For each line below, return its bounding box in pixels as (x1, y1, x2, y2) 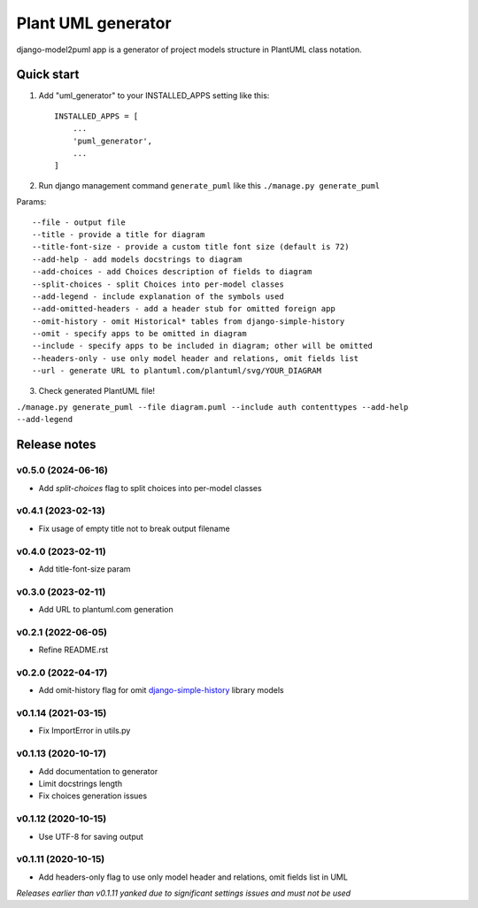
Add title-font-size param (38, 563, 131, 574)
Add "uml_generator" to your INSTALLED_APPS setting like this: (38, 90, 270, 101)
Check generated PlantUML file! (38, 385, 155, 396)
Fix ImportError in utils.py (38, 726, 131, 736)
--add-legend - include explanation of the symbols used (32, 291, 285, 301)
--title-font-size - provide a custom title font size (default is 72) (32, 242, 350, 252)
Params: (16, 196, 47, 207)
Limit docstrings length (38, 778, 123, 789)
